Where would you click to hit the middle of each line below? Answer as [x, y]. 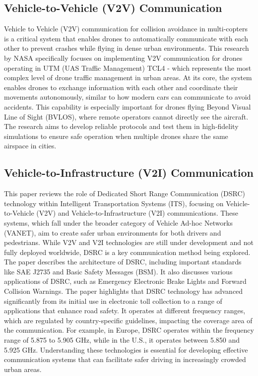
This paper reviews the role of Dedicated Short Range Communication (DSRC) [125, 193]
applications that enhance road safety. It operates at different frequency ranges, [125, 311]
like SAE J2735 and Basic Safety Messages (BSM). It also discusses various [118, 271]
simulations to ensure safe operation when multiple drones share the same [116, 136]
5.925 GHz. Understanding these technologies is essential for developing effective [126, 349]
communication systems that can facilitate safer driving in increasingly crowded [125, 359]
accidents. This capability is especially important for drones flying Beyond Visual [128, 106]
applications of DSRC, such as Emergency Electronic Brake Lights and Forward [125, 281]
